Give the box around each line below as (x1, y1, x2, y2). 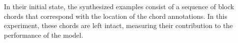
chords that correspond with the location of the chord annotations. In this (4, 11, 227, 21)
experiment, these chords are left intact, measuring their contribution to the (4, 20, 233, 30)
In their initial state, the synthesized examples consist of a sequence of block (4, 1, 234, 11)
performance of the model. (4, 29, 84, 40)
